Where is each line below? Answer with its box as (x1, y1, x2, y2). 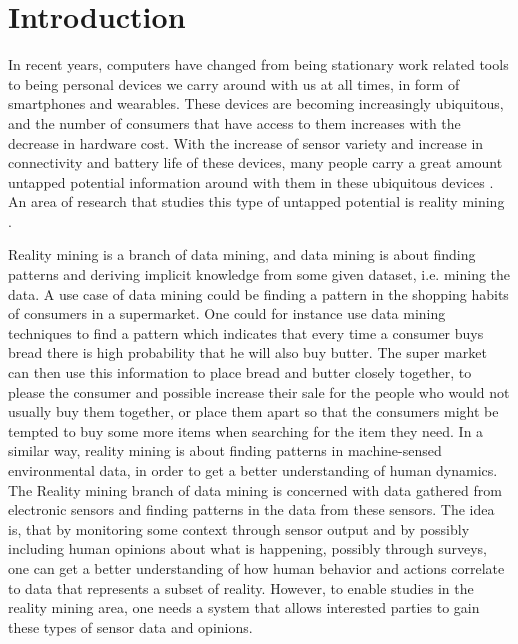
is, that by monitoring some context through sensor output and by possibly (8, 518, 470, 539)
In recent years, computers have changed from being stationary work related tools (8, 54, 509, 75)
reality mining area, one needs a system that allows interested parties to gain (8, 597, 480, 618)
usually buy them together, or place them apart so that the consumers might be (8, 401, 499, 422)
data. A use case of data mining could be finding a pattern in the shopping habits (8, 283, 509, 304)
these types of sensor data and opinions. (8, 616, 253, 637)
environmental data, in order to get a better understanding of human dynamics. (8, 460, 498, 480)
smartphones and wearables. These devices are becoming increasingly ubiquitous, (8, 93, 504, 114)
